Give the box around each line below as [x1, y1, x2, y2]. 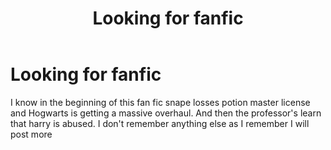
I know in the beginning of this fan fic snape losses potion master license [10, 96, 311, 108]
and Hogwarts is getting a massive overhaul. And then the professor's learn [10, 107, 322, 119]
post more [10, 128, 53, 140]
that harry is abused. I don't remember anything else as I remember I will [10, 117, 310, 129]
